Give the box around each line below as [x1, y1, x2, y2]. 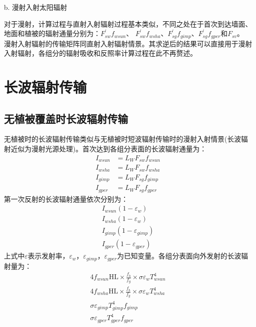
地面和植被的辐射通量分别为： [4, 28, 100, 38]
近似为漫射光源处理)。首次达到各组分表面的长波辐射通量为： [10, 144, 207, 153]
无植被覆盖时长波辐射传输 [4, 110, 128, 126]
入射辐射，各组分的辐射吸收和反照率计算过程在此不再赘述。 [4, 48, 197, 58]
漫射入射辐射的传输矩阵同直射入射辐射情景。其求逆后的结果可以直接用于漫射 [4, 38, 252, 48]
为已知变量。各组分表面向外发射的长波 [117, 251, 241, 261]
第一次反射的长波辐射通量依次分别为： [4, 193, 128, 204]
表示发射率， [28, 251, 69, 261]
